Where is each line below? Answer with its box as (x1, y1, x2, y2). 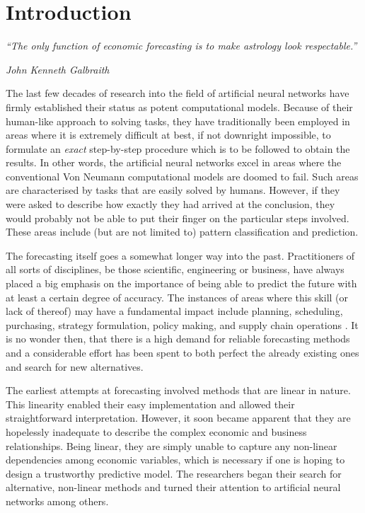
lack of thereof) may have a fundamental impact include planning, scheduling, (6, 304, 343, 318)
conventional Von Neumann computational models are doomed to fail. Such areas (6, 168, 359, 183)
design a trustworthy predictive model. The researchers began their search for (6, 466, 342, 480)
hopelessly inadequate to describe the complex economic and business (6, 424, 307, 439)
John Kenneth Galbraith (6, 62, 110, 76)
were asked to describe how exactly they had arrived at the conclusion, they (6, 197, 335, 212)
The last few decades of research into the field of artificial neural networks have (6, 86, 349, 100)
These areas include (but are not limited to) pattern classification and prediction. (6, 224, 359, 239)
